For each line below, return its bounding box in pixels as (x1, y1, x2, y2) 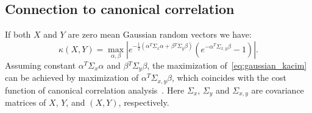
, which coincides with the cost (171, 71, 286, 84)
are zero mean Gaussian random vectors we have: (68, 28, 252, 41)
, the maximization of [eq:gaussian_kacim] (147, 59, 307, 72)
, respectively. (118, 96, 169, 109)
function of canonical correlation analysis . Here (5, 83, 185, 96)
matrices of (5, 96, 46, 109)
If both (5, 28, 31, 41)
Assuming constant (5, 59, 76, 72)
